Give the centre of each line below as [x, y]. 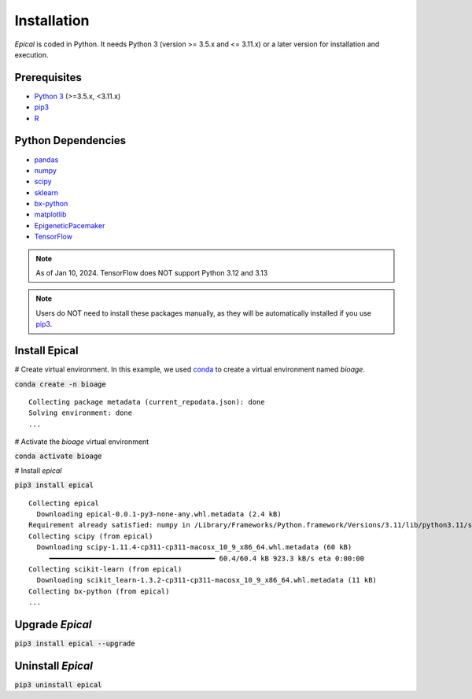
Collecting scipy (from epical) [91, 536]
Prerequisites [48, 78]
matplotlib [50, 215]
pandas [46, 159]
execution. [31, 54]
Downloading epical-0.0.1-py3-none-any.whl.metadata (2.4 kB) [159, 514]
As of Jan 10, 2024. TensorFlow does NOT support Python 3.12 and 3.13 [152, 273]
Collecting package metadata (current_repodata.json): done [147, 402]
